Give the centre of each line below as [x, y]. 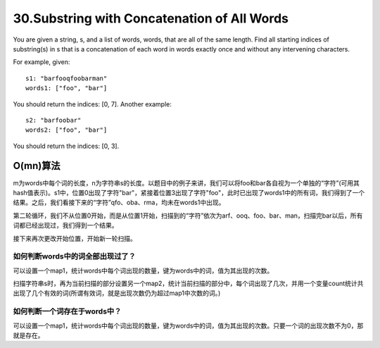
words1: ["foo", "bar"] [66, 88]
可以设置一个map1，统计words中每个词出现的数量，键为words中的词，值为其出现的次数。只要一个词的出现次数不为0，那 [188, 325]
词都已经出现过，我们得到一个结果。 [65, 225]
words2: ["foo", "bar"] [66, 130]
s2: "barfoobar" [53, 120]
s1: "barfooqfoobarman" [66, 78]
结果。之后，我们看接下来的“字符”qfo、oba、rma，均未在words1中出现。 [119, 203]
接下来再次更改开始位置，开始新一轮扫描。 [75, 238]
